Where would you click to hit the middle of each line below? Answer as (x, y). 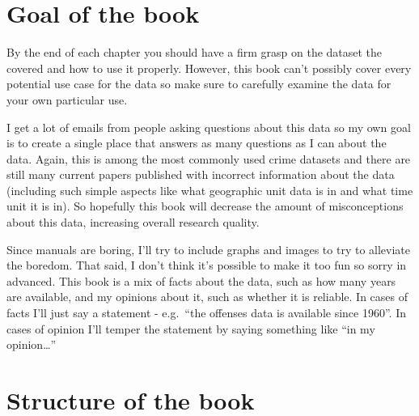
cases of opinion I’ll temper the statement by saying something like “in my (191, 328)
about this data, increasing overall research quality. (133, 222)
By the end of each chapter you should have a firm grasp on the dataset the (195, 52)
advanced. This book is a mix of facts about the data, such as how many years (201, 280)
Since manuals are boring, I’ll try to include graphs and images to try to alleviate (208, 249)
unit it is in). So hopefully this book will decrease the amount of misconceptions (205, 206)
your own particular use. (67, 99)
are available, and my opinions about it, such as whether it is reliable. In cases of (207, 297)
